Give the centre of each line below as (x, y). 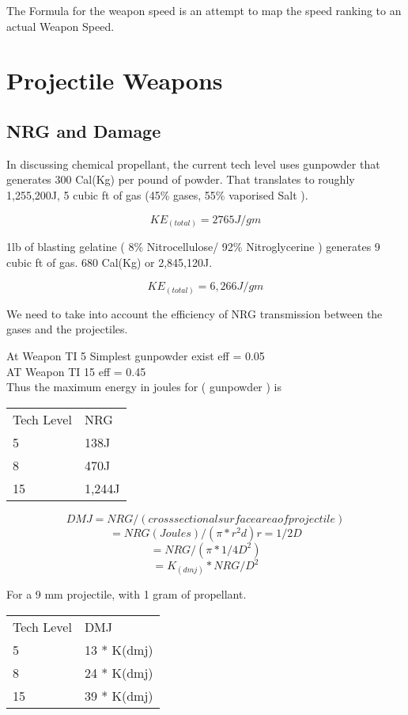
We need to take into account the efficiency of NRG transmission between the (195, 313)
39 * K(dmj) (119, 696)
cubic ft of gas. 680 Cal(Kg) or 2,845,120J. (110, 262)
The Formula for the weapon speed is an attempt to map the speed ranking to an (204, 10)
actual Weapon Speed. (60, 26)
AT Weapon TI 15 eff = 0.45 (76, 371)
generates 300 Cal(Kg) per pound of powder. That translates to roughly (181, 179)
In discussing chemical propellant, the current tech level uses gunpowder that (193, 164)
